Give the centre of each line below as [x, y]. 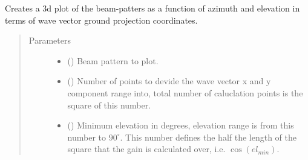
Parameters [50, 40]
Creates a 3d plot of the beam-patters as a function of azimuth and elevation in [152, 8]
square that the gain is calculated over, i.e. [146, 149]
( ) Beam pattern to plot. [113, 60]
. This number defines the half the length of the [208, 137]
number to [87, 137]
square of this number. [109, 105]
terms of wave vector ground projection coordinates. [101, 20]
